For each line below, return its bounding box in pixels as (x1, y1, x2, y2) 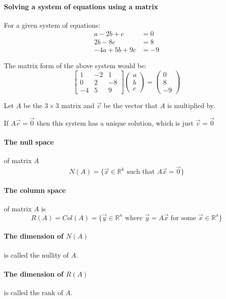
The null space (4, 137, 54, 147)
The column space (4, 185, 66, 195)
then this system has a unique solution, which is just (37, 118, 194, 128)
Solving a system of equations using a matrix (4, 1, 158, 11)
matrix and (61, 100, 94, 111)
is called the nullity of (4, 249, 69, 260)
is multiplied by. (167, 100, 215, 111)
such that (127, 168, 155, 176)
